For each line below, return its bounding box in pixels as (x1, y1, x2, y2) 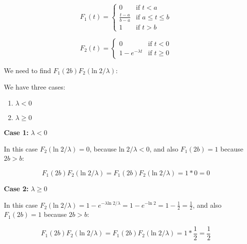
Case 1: (4, 127, 29, 137)
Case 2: (4, 183, 29, 193)
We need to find (4, 65, 51, 75)
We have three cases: (4, 81, 65, 91)
